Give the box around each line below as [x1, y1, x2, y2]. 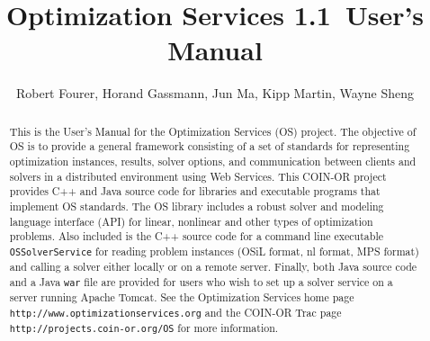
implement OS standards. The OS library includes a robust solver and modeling [9, 198, 384, 213]
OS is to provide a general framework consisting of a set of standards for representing [9, 139, 410, 154]
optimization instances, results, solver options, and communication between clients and [9, 154, 417, 169]
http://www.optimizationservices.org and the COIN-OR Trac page [9, 304, 342, 319]
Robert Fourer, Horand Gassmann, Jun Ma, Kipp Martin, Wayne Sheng [15, 84, 415, 103]
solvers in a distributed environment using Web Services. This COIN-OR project [9, 168, 387, 184]
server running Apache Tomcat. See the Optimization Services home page [9, 289, 354, 304]
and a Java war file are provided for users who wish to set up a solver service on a [9, 274, 393, 289]
